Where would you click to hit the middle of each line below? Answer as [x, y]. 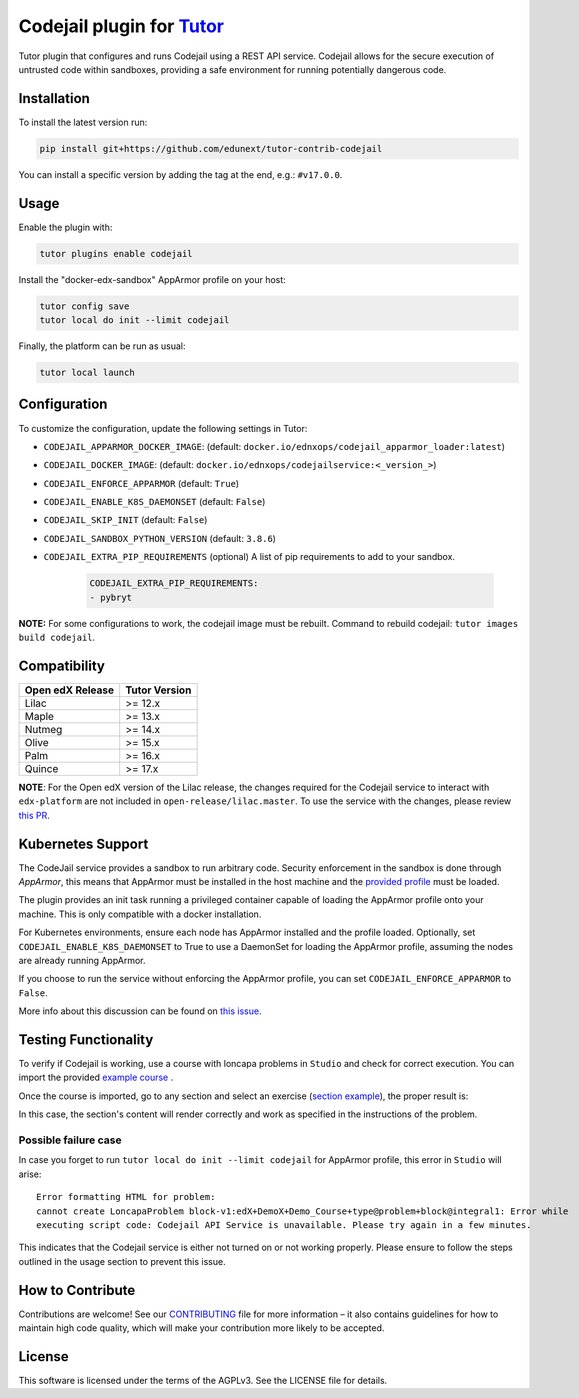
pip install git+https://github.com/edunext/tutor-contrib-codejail [211, 148]
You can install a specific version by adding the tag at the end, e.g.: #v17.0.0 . [180, 174]
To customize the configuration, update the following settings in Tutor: [163, 428]
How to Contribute [77, 1290]
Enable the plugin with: [65, 227]
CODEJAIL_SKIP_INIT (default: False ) [125, 520]
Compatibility [61, 665]
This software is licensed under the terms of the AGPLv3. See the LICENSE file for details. [203, 1380]
